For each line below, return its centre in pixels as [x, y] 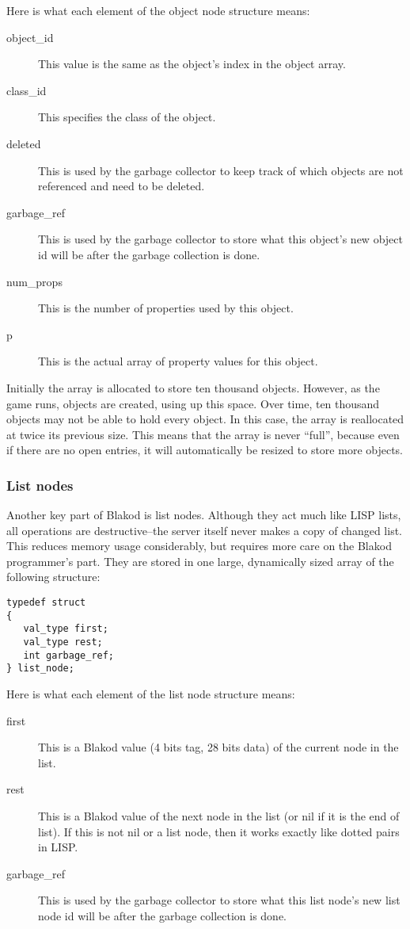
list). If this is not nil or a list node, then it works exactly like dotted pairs [219, 831]
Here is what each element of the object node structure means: [158, 10]
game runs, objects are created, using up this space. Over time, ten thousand [193, 403]
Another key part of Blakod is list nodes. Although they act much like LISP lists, [204, 515]
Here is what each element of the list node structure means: [151, 694]
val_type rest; [63, 642]
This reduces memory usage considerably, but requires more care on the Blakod [199, 546]
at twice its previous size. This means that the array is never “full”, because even [203, 434]
